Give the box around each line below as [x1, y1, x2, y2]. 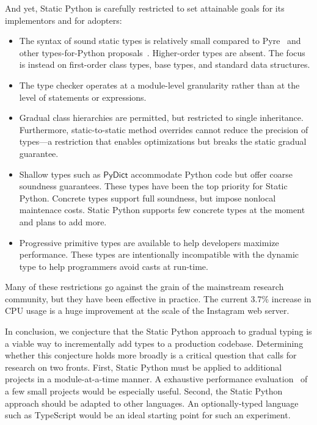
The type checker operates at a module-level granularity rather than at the [19, 78, 300, 91]
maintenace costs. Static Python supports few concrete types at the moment [19, 203, 305, 216]
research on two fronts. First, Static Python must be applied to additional [5, 360, 282, 373]
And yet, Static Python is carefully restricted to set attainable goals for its [5, 2, 285, 14]
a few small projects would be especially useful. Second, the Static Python [5, 385, 283, 398]
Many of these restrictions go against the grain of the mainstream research [5, 280, 284, 293]
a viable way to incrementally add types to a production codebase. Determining [5, 336, 304, 349]
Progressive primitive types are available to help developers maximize [19, 236, 279, 249]
